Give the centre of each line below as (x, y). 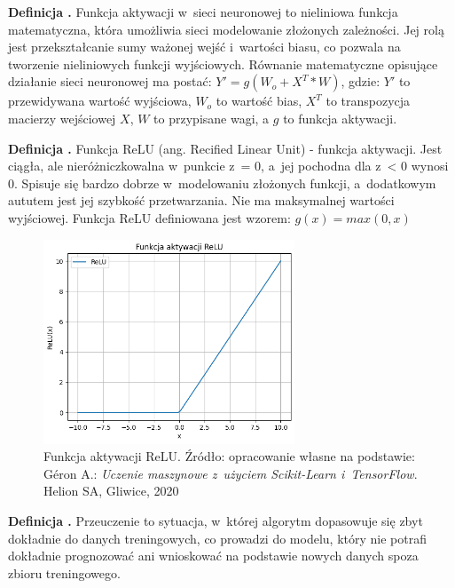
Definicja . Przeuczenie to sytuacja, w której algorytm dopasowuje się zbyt (216, 521)
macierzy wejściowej (62, 118)
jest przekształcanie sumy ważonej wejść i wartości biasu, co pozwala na (204, 47)
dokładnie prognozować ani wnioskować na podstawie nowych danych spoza (213, 556)
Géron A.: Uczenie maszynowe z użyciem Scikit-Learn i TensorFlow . (231, 473)
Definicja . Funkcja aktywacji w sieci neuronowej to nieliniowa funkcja (203, 12)
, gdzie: (361, 81)
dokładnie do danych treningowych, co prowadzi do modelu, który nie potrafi (217, 538)
